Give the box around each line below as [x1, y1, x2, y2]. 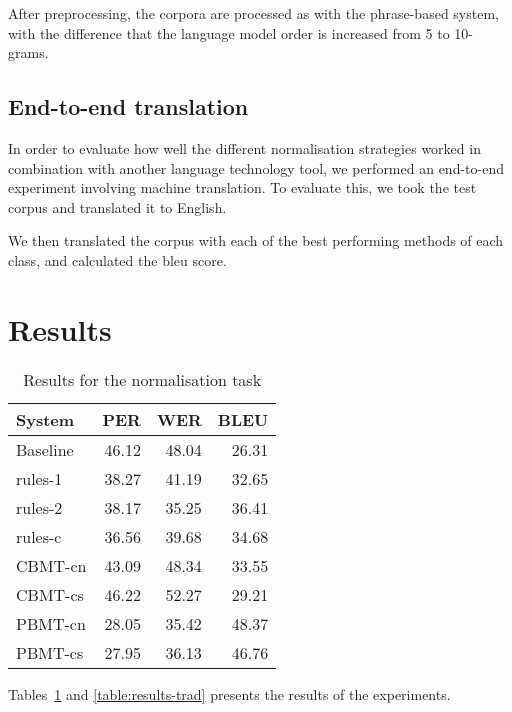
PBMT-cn [16, 611, 86, 635]
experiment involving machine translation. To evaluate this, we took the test [8, 177, 477, 198]
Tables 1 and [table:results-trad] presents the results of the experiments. [8, 683, 451, 704]
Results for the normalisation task [23, 367, 262, 391]
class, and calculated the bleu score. [8, 249, 227, 270]
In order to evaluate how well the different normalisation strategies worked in [8, 137, 481, 158]
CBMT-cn [16, 553, 87, 577]
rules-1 [16, 466, 63, 490]
